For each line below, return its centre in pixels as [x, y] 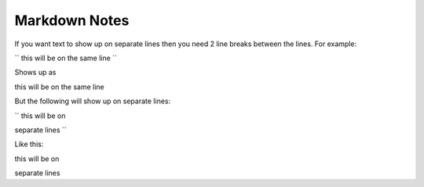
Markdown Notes [72, 20]
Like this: [29, 144]
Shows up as [35, 72]
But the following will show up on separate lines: [93, 101]
